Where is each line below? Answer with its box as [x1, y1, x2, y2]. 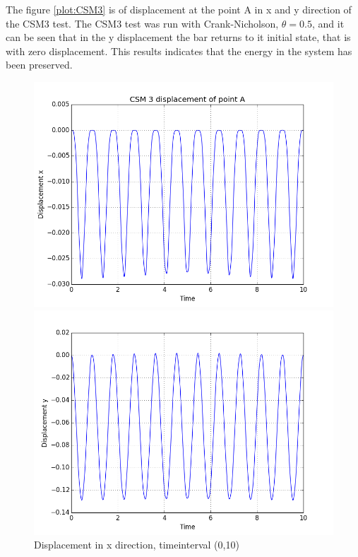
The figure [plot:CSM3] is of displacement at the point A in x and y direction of [6, 2, 352, 16]
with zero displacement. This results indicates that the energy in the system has [6, 43, 352, 58]
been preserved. [6, 57, 73, 72]
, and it [311, 16, 345, 30]
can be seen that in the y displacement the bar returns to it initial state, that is [6, 30, 351, 45]
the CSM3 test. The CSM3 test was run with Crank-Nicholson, [6, 16, 279, 30]
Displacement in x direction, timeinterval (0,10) [34, 537, 239, 552]
